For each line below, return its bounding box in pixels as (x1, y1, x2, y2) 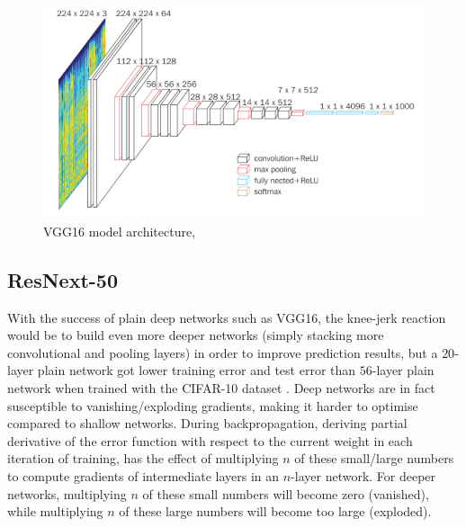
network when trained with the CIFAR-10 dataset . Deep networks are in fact (7, 379, 435, 397)
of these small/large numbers (294, 449, 454, 468)
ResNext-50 (7, 265, 119, 293)
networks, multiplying (7, 484, 127, 503)
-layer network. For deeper (291, 466, 436, 485)
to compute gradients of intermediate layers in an (7, 466, 280, 485)
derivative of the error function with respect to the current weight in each (7, 431, 413, 450)
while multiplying (7, 502, 103, 521)
